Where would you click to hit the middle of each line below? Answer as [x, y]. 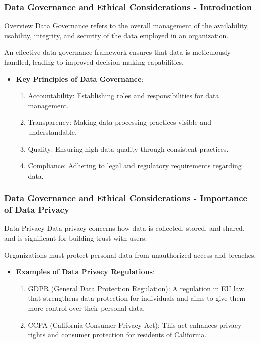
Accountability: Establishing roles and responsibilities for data [123, 96]
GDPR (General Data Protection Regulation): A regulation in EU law [136, 288]
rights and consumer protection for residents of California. [117, 335]
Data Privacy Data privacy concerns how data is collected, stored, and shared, [124, 228]
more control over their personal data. [86, 308]
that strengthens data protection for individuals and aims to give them [137, 298]
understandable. [52, 132]
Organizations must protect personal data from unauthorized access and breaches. [130, 254]
